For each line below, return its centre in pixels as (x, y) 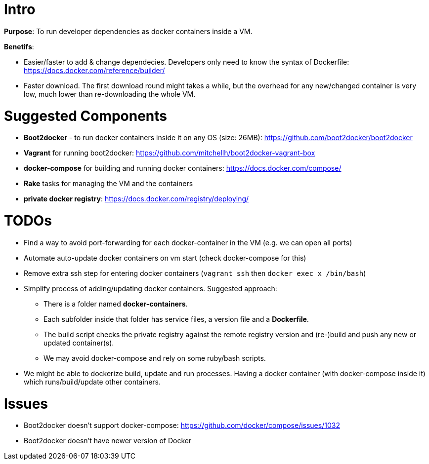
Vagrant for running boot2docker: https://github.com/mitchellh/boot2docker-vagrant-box (170, 153)
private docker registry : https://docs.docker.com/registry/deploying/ (136, 199)
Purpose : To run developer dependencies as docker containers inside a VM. (128, 31)
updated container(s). (79, 343)
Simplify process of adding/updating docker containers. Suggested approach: (150, 288)
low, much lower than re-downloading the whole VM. (110, 94)
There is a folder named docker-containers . (116, 304)
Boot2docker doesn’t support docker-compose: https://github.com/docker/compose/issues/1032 (182, 425)
